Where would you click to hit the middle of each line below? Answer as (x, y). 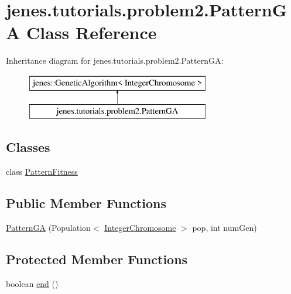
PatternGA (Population (48, 228)
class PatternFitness (42, 172)
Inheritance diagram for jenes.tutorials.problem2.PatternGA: (115, 60)
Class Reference (92, 32)
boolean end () (32, 283)
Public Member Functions (86, 203)
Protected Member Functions (97, 259)
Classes (28, 147)
